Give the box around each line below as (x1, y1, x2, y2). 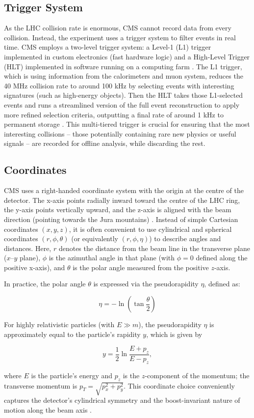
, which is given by (146, 329, 203, 339)
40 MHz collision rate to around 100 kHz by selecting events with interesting (4, 80, 234, 90)
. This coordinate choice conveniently (124, 380, 235, 390)
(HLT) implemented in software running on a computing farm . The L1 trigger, (4, 61, 242, 71)
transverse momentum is (4, 380, 77, 390)
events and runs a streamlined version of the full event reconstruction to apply (4, 99, 240, 110)
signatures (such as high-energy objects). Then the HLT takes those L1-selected (4, 90, 243, 100)
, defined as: (204, 279, 240, 289)
